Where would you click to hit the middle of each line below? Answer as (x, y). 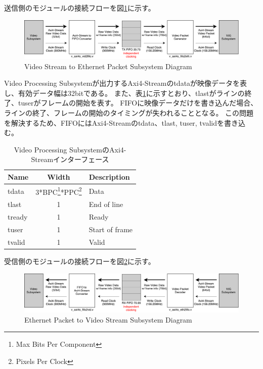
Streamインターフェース (70, 159)
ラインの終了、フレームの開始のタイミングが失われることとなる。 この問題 (129, 112)
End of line (106, 204)
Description (109, 176)
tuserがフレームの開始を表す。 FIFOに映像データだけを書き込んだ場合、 (138, 103)
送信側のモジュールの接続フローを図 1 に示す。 (80, 8)
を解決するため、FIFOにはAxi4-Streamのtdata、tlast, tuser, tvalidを (114, 122)
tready (18, 217)
